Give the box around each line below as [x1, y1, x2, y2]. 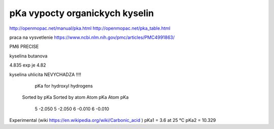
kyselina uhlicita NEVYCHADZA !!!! [9, 71, 81, 78]
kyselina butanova [9, 53, 48, 59]
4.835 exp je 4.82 [9, 62, 46, 68]
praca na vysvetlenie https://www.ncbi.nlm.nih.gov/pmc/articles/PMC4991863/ [9, 34, 175, 40]
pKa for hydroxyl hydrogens [35, 83, 93, 89]
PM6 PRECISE [9, 43, 39, 50]
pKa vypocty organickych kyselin [9, 8, 154, 19]
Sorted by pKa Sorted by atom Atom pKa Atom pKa [22, 94, 129, 100]
